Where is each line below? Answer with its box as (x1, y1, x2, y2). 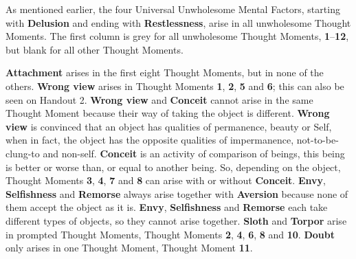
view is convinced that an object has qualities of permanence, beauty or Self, (5, 119, 332, 133)
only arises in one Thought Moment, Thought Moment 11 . (5, 240, 253, 255)
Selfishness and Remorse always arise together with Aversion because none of (5, 186, 348, 201)
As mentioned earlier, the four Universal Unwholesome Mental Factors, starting (5, 2, 340, 16)
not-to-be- (296, 133, 339, 147)
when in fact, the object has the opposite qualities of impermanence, (5, 133, 294, 147)
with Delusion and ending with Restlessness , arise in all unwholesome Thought (5, 15, 351, 30)
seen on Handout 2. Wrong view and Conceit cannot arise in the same (5, 92, 313, 106)
